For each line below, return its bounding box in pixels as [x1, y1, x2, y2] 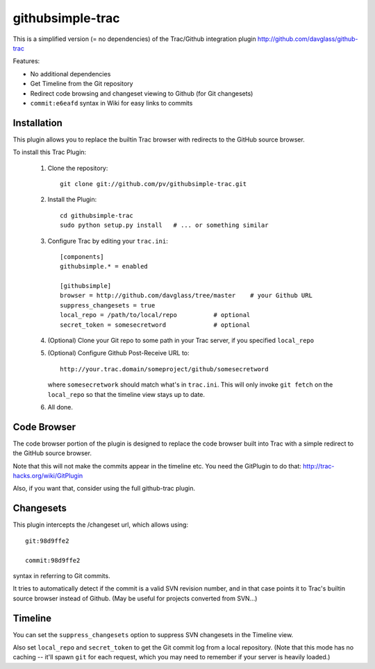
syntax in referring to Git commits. [12, 571, 110, 579]
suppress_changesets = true [60, 301, 156, 309]
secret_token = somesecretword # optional [60, 321, 251, 329]
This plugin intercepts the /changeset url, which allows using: [12, 520, 189, 529]
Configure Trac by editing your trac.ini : [47, 237, 168, 245]
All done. [47, 403, 73, 411]
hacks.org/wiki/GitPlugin [12, 472, 83, 480]
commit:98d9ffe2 [25, 556, 81, 564]
